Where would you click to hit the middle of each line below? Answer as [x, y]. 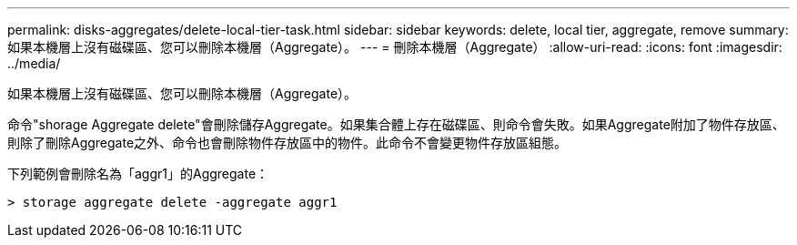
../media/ [34, 63]
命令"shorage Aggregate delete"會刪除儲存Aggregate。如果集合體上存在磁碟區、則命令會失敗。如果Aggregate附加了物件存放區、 [396, 124]
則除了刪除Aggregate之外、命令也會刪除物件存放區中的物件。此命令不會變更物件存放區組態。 [288, 143]
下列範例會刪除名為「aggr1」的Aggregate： [138, 174]
